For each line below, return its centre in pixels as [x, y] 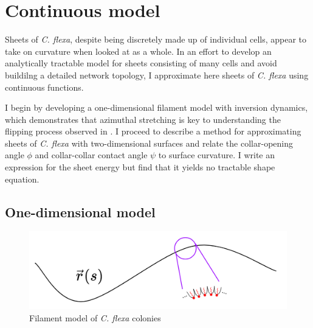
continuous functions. [44, 87]
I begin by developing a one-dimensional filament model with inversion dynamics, [156, 107]
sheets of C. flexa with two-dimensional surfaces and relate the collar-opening [149, 143]
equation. [22, 179]
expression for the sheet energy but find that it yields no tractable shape [140, 167]
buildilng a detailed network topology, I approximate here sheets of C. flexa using [157, 75]
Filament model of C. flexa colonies [95, 317]
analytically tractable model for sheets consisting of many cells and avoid [141, 63]
